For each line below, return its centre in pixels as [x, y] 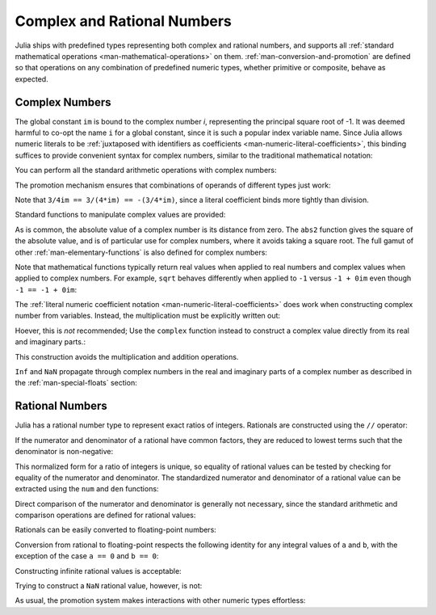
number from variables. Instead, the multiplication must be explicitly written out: [148, 316]
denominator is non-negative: [64, 452]
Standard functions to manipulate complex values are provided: [120, 215]
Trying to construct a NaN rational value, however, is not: [109, 586]
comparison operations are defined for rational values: [105, 515]
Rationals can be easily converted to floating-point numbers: [116, 530]
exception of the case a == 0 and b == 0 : [87, 556]
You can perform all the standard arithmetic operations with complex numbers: [146, 171]
